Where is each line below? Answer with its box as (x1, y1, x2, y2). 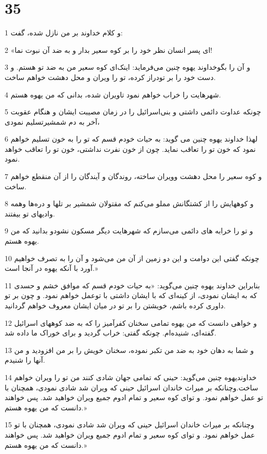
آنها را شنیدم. (5, 354, 45, 365)
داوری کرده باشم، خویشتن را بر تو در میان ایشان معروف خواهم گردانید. (5, 300, 226, 310)
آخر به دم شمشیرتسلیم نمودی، (5, 116, 100, 127)
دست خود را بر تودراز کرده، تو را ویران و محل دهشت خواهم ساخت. (5, 71, 216, 82)
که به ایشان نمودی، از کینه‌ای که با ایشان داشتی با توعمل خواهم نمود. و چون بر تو (5, 290, 257, 301)
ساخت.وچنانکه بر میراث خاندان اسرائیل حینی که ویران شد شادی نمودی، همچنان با (5, 382, 258, 392)
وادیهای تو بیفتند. (5, 208, 55, 219)
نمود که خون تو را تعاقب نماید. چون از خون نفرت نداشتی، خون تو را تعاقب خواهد (5, 143, 256, 154)
